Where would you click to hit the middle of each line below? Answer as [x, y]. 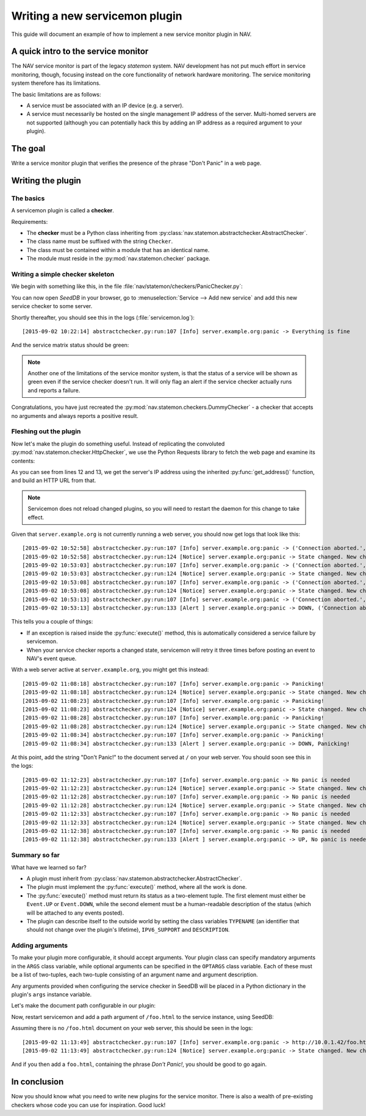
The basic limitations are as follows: [56, 94]
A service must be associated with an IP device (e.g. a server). [105, 106]
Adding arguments [40, 946]
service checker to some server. [52, 306]
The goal [28, 149]
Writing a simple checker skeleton [63, 274]
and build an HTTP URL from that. [54, 481]
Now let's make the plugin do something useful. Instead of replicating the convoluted [118, 444]
